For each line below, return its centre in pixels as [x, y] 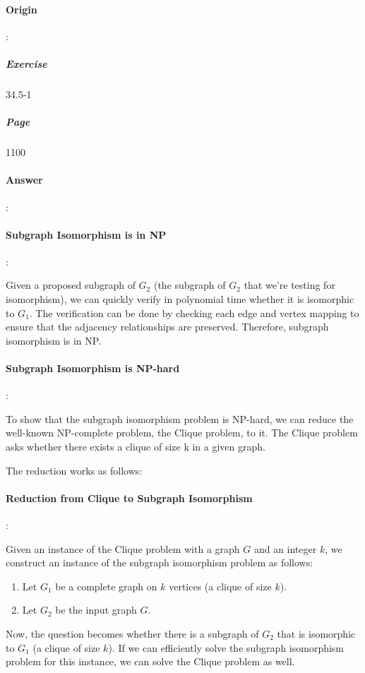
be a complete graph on [106, 586]
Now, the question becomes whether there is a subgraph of [132, 633]
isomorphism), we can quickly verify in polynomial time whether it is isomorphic [180, 299]
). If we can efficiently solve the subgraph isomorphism [226, 647]
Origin [22, 9]
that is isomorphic [316, 633]
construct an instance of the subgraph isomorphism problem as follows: [160, 562]
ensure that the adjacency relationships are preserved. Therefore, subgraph [167, 327]
